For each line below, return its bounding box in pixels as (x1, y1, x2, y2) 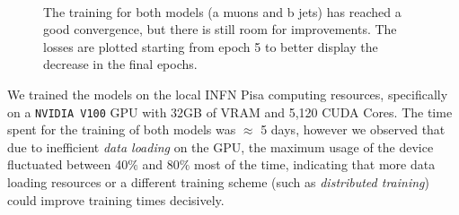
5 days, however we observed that (260, 120, 446, 139)
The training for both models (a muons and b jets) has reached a (43, 2, 402, 21)
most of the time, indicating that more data (194, 155, 436, 174)
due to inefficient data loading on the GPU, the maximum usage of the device (7, 137, 434, 156)
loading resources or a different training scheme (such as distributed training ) (7, 173, 429, 191)
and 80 (142, 155, 180, 174)
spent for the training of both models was (7, 120, 236, 139)
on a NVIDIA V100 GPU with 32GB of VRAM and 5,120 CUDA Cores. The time (7, 102, 453, 121)
